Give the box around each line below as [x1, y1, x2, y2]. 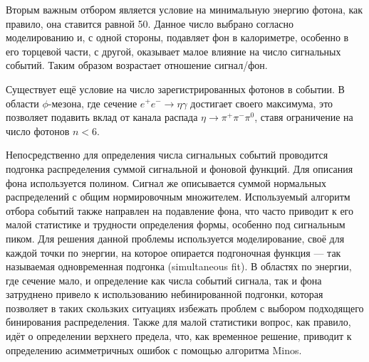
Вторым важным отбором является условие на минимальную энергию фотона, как [6, 2, 363, 16]
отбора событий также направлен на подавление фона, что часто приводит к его [6, 203, 353, 218]
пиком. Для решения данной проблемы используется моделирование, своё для [6, 230, 345, 245]
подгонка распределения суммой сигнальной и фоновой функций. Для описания [6, 161, 353, 176]
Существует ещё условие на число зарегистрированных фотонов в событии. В [6, 81, 345, 96]
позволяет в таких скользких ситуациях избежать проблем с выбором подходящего [6, 300, 364, 315]
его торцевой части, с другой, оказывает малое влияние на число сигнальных [6, 43, 341, 58]
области [6, 95, 39, 110]
